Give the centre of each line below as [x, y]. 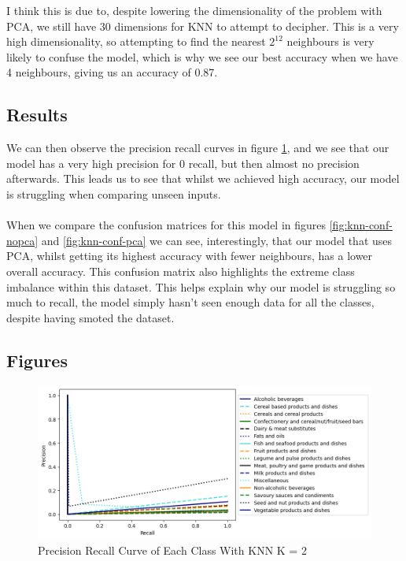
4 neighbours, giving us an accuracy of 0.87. [112, 72]
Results [37, 115]
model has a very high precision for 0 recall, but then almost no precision [183, 163]
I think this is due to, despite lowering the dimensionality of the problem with [194, 10]
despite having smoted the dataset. [90, 317]
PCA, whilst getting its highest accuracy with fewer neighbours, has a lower [190, 256]
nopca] [22, 240]
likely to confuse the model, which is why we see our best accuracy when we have [202, 56]
